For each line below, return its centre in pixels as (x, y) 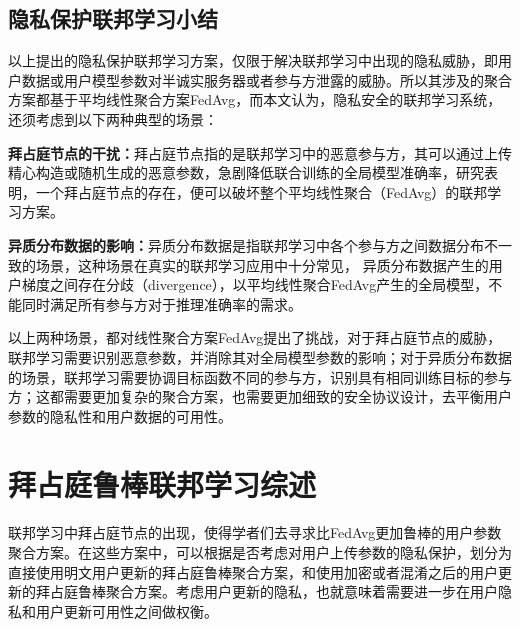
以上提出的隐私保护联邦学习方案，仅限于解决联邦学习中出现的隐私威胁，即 (253, 60)
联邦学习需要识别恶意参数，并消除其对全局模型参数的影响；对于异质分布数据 (260, 356)
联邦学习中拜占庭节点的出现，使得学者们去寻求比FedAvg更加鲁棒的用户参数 (255, 532)
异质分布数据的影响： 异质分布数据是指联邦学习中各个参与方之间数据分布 (246, 244)
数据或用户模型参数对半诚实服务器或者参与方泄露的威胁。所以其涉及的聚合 (266, 79)
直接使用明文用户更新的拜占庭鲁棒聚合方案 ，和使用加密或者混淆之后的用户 (253, 571)
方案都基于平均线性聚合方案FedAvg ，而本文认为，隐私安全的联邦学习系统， (255, 99)
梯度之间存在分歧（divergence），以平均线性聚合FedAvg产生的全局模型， (255, 284)
